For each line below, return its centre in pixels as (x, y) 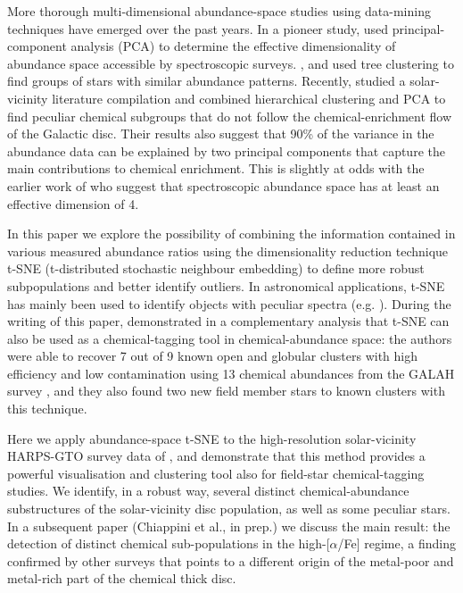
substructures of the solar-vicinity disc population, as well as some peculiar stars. (229, 509)
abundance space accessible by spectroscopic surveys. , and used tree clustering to (231, 63)
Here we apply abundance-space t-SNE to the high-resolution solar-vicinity (212, 438)
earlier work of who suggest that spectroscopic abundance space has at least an (223, 185)
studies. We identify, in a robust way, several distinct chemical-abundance (208, 491)
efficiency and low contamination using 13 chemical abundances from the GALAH (231, 373)
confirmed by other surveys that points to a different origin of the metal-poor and (231, 560)
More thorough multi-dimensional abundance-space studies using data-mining (219, 11)
